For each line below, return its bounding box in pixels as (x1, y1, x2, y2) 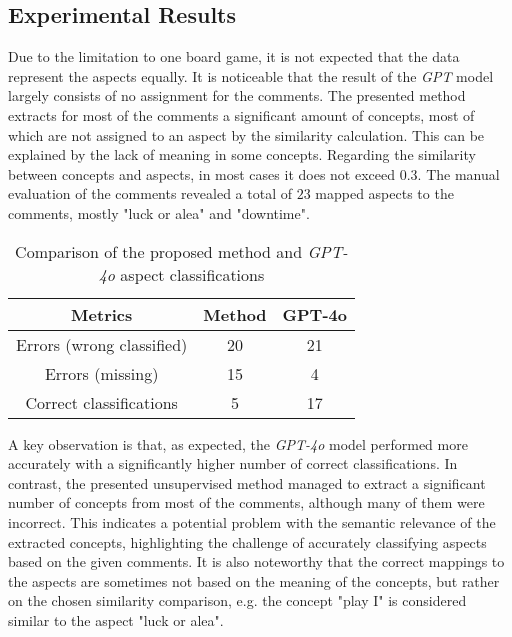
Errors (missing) (44, 361, 159, 385)
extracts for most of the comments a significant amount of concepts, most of (8, 104, 475, 125)
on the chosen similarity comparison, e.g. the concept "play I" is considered (8, 590, 467, 611)
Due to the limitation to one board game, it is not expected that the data (8, 46, 460, 67)
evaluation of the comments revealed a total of (8, 183, 292, 204)
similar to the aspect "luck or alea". (8, 609, 224, 630)
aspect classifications (120, 262, 265, 286)
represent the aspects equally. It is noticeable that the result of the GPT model (8, 65, 494, 86)
